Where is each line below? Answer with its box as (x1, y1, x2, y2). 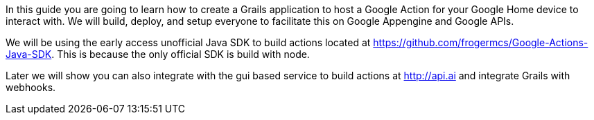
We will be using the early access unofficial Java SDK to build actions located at (6, 37, 371, 48)
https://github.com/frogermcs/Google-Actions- (373, 37, 588, 48)
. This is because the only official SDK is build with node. (51, 48, 310, 60)
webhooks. (6, 81, 56, 93)
